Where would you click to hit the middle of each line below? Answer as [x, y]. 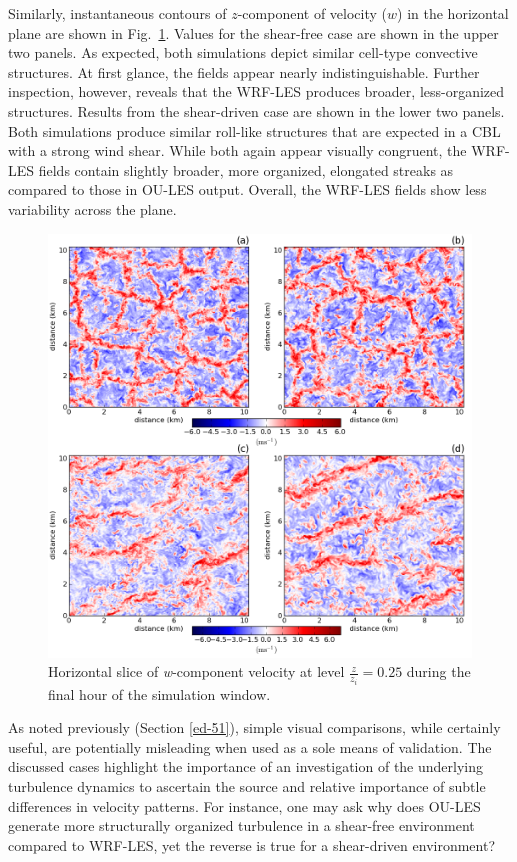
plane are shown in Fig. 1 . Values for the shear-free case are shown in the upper [253, 32]
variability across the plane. [92, 208]
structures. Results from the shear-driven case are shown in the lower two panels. [256, 110]
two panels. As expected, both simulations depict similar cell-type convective [243, 52]
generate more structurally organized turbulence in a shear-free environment [241, 825]
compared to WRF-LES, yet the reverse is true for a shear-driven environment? [252, 844]
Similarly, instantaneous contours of [117, 13]
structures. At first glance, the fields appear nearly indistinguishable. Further [244, 71]
